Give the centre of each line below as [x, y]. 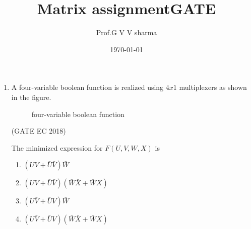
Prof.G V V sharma [127, 32]
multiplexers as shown [213, 87]
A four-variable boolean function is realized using [87, 87]
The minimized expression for [57, 147]
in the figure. [31, 97]
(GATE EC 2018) [39, 131]
